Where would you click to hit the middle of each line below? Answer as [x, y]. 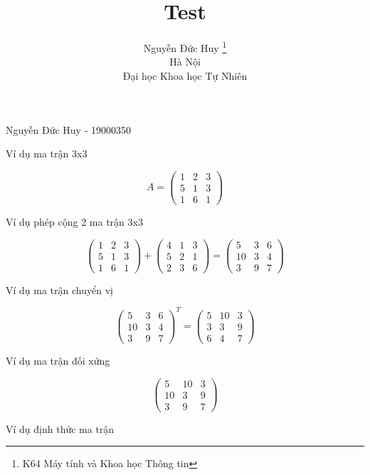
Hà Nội [185, 62]
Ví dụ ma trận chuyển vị [59, 289]
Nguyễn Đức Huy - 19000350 [68, 129]
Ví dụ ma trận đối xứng [58, 360]
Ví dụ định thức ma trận [60, 428]
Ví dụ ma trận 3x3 [47, 153]
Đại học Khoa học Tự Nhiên [185, 75]
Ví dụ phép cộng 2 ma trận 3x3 [74, 221]
